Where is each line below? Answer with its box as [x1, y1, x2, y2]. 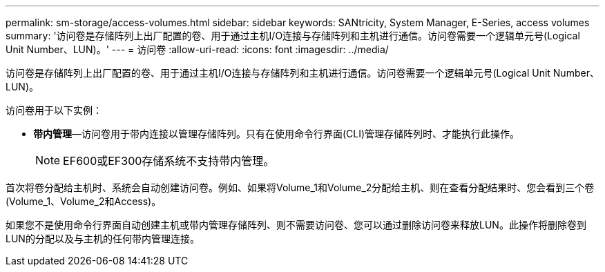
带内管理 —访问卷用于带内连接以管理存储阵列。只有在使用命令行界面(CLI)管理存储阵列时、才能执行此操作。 [33, 128, 520, 139]
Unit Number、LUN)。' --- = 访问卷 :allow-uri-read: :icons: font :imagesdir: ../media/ [6, 43, 389, 55]
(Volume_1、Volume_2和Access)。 [6, 195, 162, 207]
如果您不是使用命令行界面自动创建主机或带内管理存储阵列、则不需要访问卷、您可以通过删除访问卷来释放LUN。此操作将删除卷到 [6, 219, 586, 231]
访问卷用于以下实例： [6, 104, 102, 116]
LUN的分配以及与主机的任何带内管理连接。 [6, 233, 200, 244]
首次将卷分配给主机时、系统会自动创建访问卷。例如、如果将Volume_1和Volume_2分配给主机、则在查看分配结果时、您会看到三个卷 [6, 182, 595, 193]
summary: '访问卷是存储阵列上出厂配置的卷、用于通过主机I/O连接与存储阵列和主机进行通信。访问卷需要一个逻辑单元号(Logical [6, 30, 580, 41]
